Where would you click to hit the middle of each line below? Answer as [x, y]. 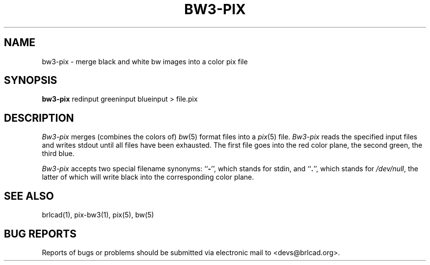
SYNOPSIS [31, 80]
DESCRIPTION [39, 118]
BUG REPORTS [40, 234]
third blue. [58, 154]
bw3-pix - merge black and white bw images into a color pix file [145, 61]
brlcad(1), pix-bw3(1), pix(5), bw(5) [98, 215]
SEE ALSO [29, 196]
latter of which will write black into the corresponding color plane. [148, 177]
